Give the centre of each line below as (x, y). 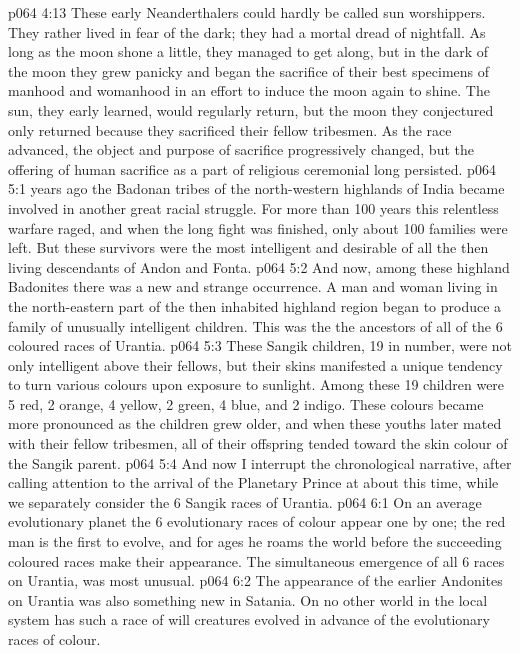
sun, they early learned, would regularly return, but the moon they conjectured (251, 109)
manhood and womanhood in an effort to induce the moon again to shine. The (249, 90)
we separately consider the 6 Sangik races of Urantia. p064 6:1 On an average (245, 501)
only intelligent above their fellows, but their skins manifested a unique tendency (255, 364)
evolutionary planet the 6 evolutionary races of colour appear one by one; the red (257, 521)
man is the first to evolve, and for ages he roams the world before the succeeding (255, 541)
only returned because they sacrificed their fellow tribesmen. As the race (230, 129)
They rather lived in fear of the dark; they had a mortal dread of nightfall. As (247, 31)
